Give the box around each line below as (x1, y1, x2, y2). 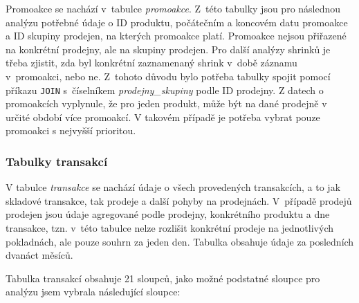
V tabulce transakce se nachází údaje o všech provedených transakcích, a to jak (6, 180, 341, 194)
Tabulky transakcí (6, 152, 108, 169)
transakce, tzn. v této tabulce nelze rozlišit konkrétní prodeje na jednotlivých (6, 221, 333, 235)
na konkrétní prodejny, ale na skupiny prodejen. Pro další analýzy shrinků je (6, 42, 331, 56)
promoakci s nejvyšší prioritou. (6, 123, 136, 138)
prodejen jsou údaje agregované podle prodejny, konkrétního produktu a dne (6, 207, 330, 221)
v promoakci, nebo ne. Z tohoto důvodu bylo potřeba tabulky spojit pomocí (6, 68, 331, 83)
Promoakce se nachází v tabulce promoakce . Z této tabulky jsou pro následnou (6, 1, 341, 15)
